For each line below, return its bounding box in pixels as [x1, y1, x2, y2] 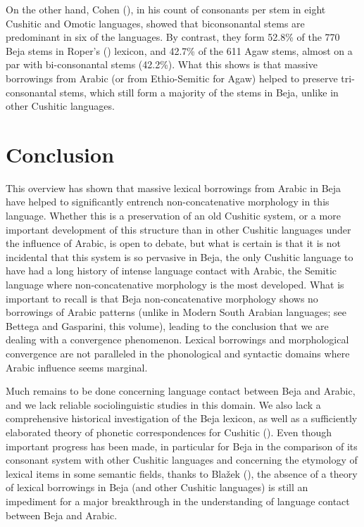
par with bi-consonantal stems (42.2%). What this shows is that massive [6, 57, 318, 72]
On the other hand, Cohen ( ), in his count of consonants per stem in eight [6, 2, 326, 16]
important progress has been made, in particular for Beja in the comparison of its [6, 438, 358, 453]
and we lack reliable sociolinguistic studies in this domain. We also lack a [6, 397, 321, 412]
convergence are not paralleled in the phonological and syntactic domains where [6, 346, 350, 360]
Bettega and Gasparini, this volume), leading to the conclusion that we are [6, 318, 329, 333]
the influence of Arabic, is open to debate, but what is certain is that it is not [6, 236, 341, 250]
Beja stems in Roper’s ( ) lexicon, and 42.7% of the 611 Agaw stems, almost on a [6, 43, 353, 58]
